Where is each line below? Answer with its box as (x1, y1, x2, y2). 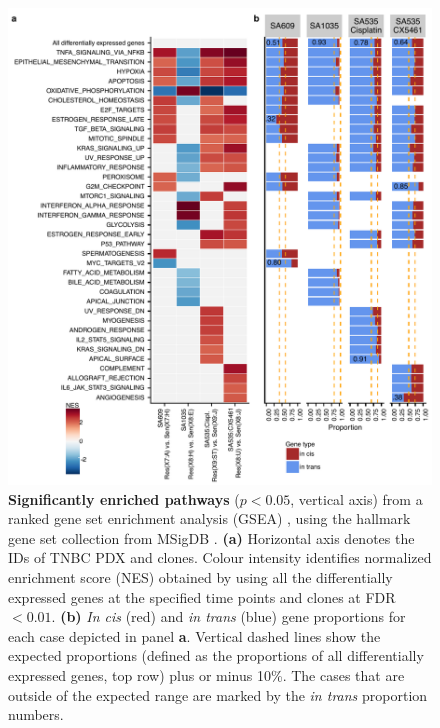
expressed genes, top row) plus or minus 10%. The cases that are (8, 665, 405, 686)
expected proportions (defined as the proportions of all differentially (8, 645, 424, 666)
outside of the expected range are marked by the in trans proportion (8, 684, 428, 705)
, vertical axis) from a (290, 488, 423, 509)
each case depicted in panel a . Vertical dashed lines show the (8, 625, 381, 646)
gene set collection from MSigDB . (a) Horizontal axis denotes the (8, 527, 415, 548)
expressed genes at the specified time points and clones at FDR (8, 586, 396, 607)
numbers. (8, 704, 64, 725)
